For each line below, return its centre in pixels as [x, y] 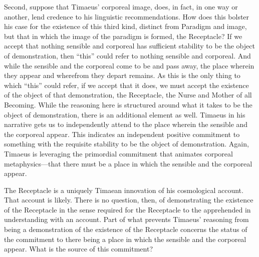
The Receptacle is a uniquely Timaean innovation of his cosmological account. [124, 190]
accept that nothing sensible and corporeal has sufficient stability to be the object [129, 46]
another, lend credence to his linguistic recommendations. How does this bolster [127, 16]
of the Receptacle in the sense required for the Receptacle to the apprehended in [127, 209]
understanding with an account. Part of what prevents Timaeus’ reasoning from [126, 219]
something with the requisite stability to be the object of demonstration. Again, [126, 144]
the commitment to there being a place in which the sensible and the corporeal [125, 239]
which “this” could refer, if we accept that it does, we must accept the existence [126, 85]
